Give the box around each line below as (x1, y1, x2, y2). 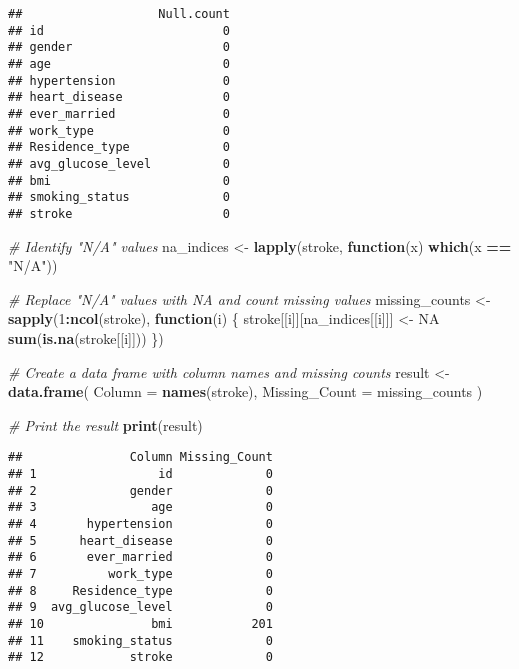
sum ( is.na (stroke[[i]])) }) (8, 327, 164, 348)
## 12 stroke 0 (8, 650, 273, 665)
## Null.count (8, 7, 230, 21)
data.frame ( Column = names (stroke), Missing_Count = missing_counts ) (8, 381, 483, 402)
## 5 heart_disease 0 (8, 533, 273, 548)
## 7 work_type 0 (8, 566, 273, 581)
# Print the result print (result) (8, 414, 203, 435)
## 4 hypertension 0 (8, 516, 273, 531)
